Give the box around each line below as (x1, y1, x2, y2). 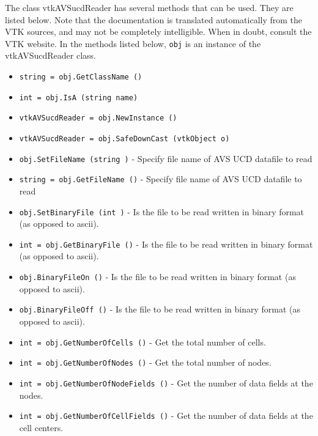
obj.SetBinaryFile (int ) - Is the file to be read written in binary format (19, 205, 305, 218)
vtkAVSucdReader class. (5, 49, 96, 62)
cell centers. (19, 421, 64, 434)
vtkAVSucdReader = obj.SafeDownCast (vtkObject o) (19, 135, 230, 143)
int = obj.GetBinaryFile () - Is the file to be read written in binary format (19, 237, 313, 250)
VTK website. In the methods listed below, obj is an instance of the (5, 37, 261, 50)
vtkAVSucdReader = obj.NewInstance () (19, 114, 177, 123)
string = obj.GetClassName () (19, 73, 142, 82)
